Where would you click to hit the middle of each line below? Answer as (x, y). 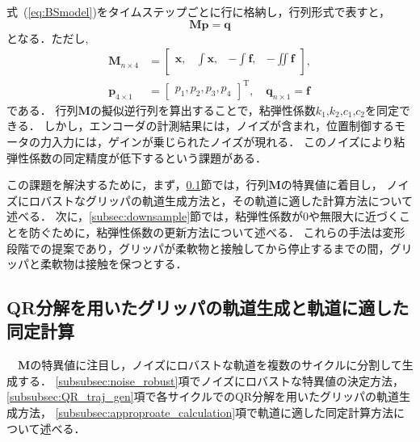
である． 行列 (42, 109)
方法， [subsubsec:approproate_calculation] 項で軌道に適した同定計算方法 (206, 413)
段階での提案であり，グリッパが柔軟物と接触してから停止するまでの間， (198, 248)
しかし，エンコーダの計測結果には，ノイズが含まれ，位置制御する (219, 126)
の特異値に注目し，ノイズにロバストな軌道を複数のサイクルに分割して (216, 365)
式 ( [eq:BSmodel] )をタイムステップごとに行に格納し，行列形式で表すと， (198, 11)
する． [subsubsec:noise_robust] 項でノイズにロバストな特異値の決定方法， (210, 380)
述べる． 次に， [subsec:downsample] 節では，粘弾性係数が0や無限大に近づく (203, 216)
